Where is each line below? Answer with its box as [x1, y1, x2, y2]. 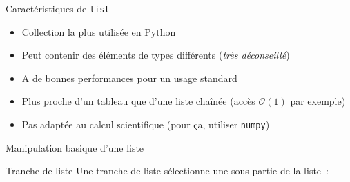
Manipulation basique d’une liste [6, 140, 144, 154]
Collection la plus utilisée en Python [21, 24, 176, 39]
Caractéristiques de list [6, 1, 110, 15]
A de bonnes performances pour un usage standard [21, 70, 237, 85]
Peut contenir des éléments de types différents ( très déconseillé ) [21, 48, 290, 62]
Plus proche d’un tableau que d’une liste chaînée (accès [21, 94, 255, 108]
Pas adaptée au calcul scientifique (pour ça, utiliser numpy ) [21, 117, 270, 132]
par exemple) [290, 94, 346, 108]
